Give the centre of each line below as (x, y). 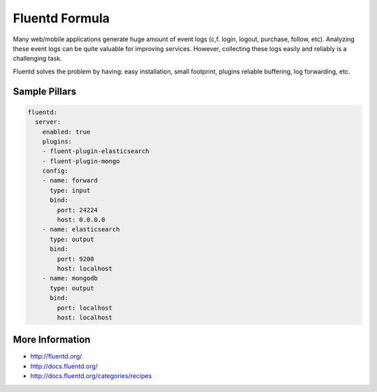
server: (48, 122)
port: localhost (85, 308)
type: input (70, 190)
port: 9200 (75, 259)
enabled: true (66, 132)
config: (56, 171)
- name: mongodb (70, 278)
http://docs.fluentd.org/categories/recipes (91, 376)
